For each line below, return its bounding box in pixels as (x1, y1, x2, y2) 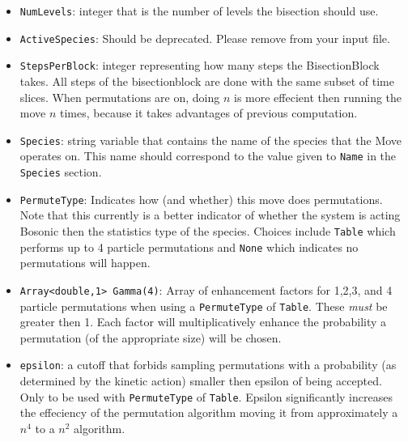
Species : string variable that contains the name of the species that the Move (19, 131, 402, 148)
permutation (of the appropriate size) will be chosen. (19, 329, 282, 346)
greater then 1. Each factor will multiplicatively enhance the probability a (19, 313, 387, 330)
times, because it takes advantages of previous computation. (60, 104, 358, 121)
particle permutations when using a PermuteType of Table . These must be (19, 297, 388, 314)
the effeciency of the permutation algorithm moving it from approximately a (19, 404, 398, 421)
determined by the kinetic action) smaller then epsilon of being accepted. (19, 372, 382, 389)
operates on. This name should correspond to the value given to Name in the (19, 147, 397, 164)
